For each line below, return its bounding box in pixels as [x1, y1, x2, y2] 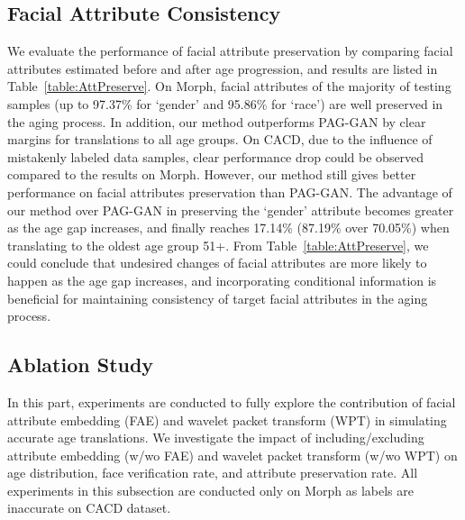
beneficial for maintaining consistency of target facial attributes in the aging [7, 288, 428, 307]
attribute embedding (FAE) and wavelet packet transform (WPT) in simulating [7, 410, 447, 429]
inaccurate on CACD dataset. [7, 498, 171, 517]
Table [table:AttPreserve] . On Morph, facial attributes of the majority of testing [7, 77, 451, 96]
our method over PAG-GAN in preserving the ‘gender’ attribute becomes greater [7, 200, 454, 219]
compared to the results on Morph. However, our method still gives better [7, 165, 416, 184]
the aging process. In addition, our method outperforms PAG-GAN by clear [7, 112, 426, 131]
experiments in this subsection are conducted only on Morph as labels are [7, 480, 414, 499]
